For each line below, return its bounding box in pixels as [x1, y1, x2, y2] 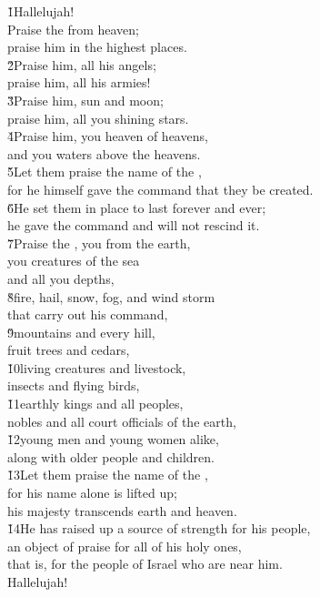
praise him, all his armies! [7, 73, 151, 92]
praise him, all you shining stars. [7, 108, 189, 127]
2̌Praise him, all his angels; [7, 55, 156, 74]
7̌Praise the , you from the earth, [7, 233, 191, 252]
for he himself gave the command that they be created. [7, 179, 314, 198]
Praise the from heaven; [7, 19, 140, 38]
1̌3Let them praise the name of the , [7, 465, 208, 484]
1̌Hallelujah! [7, 2, 75, 20]
